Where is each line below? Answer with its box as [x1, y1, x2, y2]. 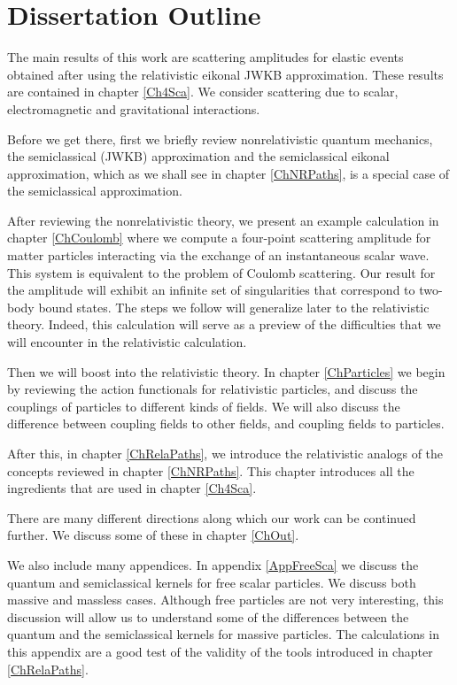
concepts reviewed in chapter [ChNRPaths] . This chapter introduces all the [7, 461, 414, 480]
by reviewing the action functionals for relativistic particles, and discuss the [7, 380, 418, 398]
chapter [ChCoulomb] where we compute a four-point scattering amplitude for [7, 228, 431, 247]
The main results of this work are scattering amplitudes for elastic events [7, 48, 404, 66]
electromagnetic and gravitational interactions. [7, 99, 260, 118]
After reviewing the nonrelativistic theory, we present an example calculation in [7, 211, 439, 229]
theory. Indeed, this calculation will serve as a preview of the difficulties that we [7, 315, 441, 334]
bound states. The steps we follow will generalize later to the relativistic [38, 297, 430, 316]
